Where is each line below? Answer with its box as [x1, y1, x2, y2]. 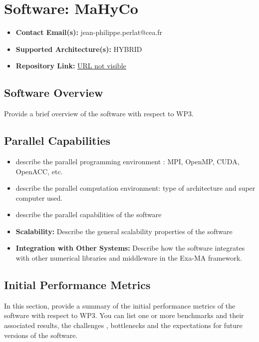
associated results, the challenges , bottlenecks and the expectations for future [4, 320, 243, 331]
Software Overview [4, 85, 103, 100]
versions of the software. [4, 330, 78, 340]
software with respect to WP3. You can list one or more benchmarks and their [4, 310, 244, 321]
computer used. [15, 192, 63, 203]
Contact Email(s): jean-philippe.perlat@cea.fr [15, 27, 163, 37]
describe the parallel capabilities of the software [15, 209, 162, 220]
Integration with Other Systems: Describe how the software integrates [15, 243, 245, 253]
